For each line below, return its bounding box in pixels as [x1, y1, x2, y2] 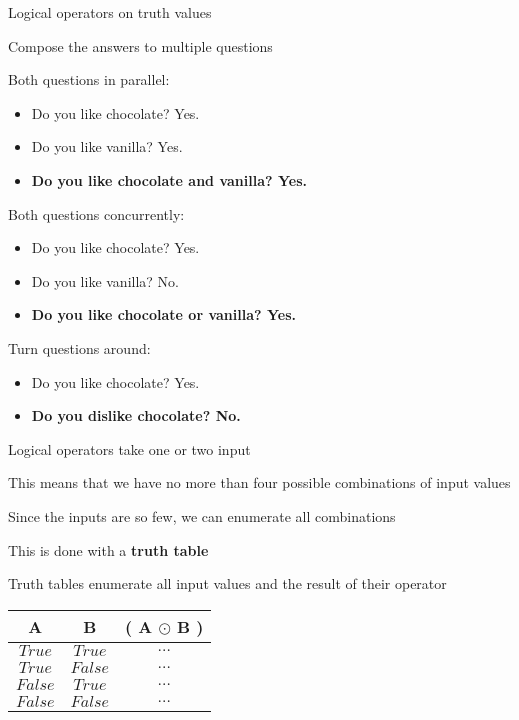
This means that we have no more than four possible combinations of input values [8, 472, 511, 493]
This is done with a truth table [8, 539, 209, 560]
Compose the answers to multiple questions [8, 35, 273, 56]
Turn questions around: [8, 337, 151, 358]
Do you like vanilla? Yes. [31, 136, 183, 157]
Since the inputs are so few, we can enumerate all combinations [8, 505, 396, 526]
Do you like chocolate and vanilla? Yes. [31, 169, 307, 190]
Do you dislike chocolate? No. [31, 405, 241, 426]
